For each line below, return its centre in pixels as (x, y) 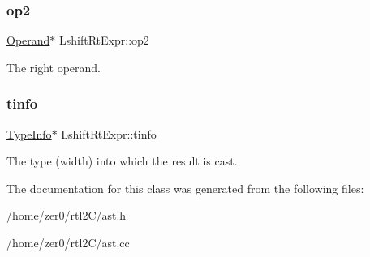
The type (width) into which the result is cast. (122, 161)
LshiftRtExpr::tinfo (109, 133)
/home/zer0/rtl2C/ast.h (67, 215)
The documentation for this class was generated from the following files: (185, 188)
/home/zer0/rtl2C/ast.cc (68, 242)
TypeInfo (29, 133)
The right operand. (54, 67)
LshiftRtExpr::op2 (104, 40)
